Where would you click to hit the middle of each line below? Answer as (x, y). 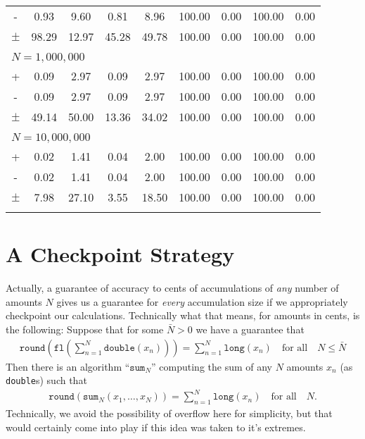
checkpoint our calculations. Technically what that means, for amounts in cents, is (183, 315)
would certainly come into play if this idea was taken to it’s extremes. (156, 427)
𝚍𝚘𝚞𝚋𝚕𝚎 (119, 348)
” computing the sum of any (212, 366)
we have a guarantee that (250, 329)
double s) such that (46, 380)
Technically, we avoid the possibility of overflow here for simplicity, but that (169, 413)
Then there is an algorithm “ (68, 366)
